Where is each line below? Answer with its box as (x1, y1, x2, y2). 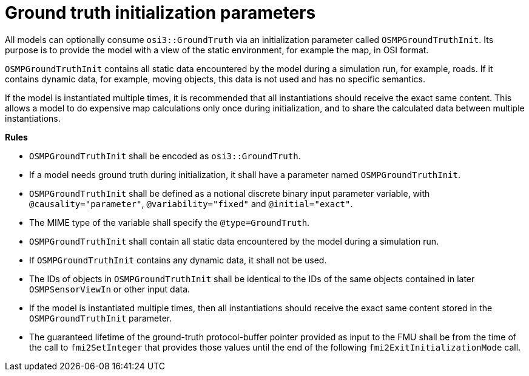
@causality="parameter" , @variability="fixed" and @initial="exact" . (29, 198, 353, 209)
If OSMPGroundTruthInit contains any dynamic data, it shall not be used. (29, 254, 327, 265)
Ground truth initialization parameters (5, 2, 316, 23)
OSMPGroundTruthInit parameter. (29, 312, 172, 323)
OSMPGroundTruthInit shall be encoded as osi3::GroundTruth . (29, 150, 301, 161)
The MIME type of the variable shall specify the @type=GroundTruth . (29, 217, 310, 228)
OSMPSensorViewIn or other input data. (29, 283, 190, 294)
